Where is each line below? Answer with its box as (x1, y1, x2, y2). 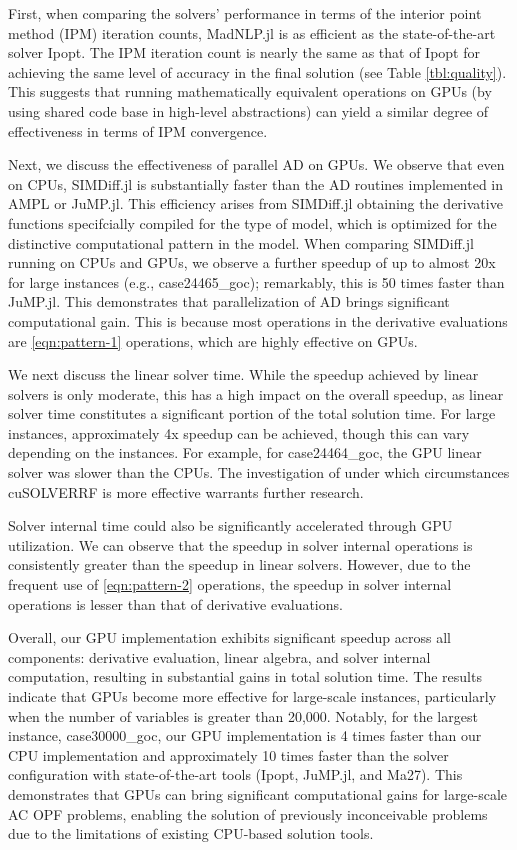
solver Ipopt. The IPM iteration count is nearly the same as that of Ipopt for (8, 42, 480, 63)
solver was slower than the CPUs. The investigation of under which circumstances (8, 462, 510, 483)
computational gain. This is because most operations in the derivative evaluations (8, 310, 508, 331)
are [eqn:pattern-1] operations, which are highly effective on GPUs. (8, 330, 418, 351)
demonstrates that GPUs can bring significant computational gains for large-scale (8, 783, 508, 804)
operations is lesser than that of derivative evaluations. (8, 593, 343, 614)
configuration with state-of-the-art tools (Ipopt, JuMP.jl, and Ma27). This (8, 764, 463, 785)
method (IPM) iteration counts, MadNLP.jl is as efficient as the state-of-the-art (8, 22, 496, 43)
